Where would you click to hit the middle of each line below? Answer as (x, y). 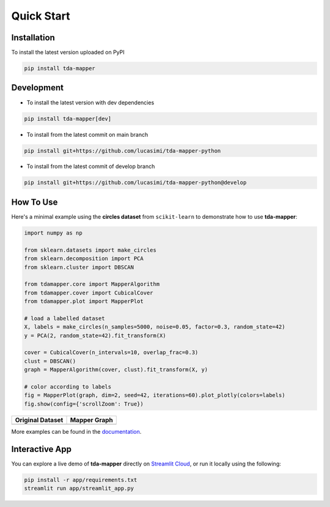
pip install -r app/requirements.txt (81, 480)
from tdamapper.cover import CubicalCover (89, 293)
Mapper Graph (91, 420)
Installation (33, 38)
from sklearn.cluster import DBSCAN (79, 267)
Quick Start (41, 16)
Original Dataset (39, 420)
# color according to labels (68, 387)
